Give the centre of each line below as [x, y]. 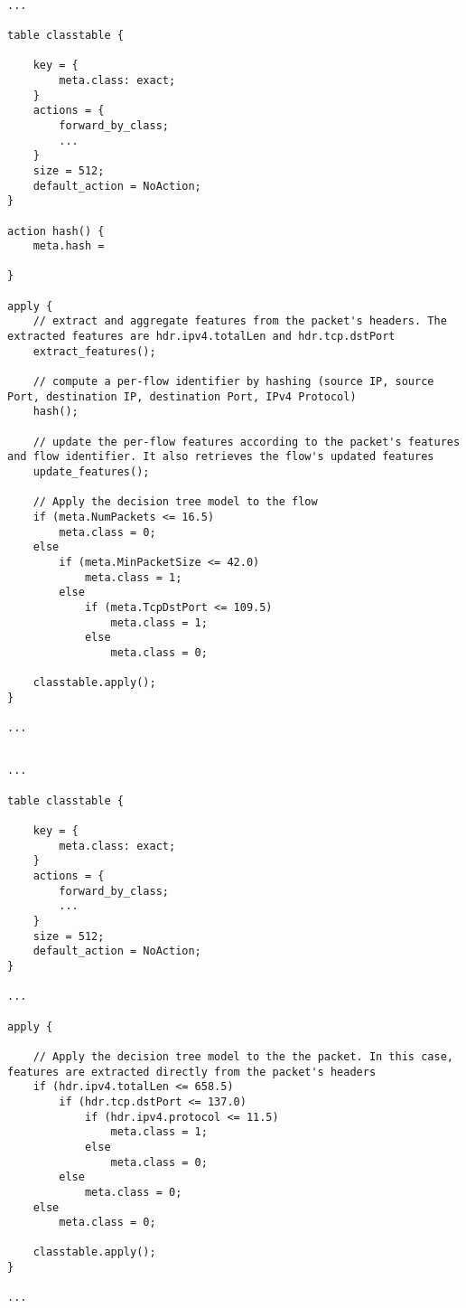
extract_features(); [94, 351]
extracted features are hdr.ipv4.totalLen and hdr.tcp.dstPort [201, 337]
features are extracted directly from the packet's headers [192, 1072]
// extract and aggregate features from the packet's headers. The [240, 321]
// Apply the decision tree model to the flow [175, 502]
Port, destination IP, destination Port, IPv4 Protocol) [182, 396]
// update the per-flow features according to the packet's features [247, 442]
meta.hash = [69, 246]
